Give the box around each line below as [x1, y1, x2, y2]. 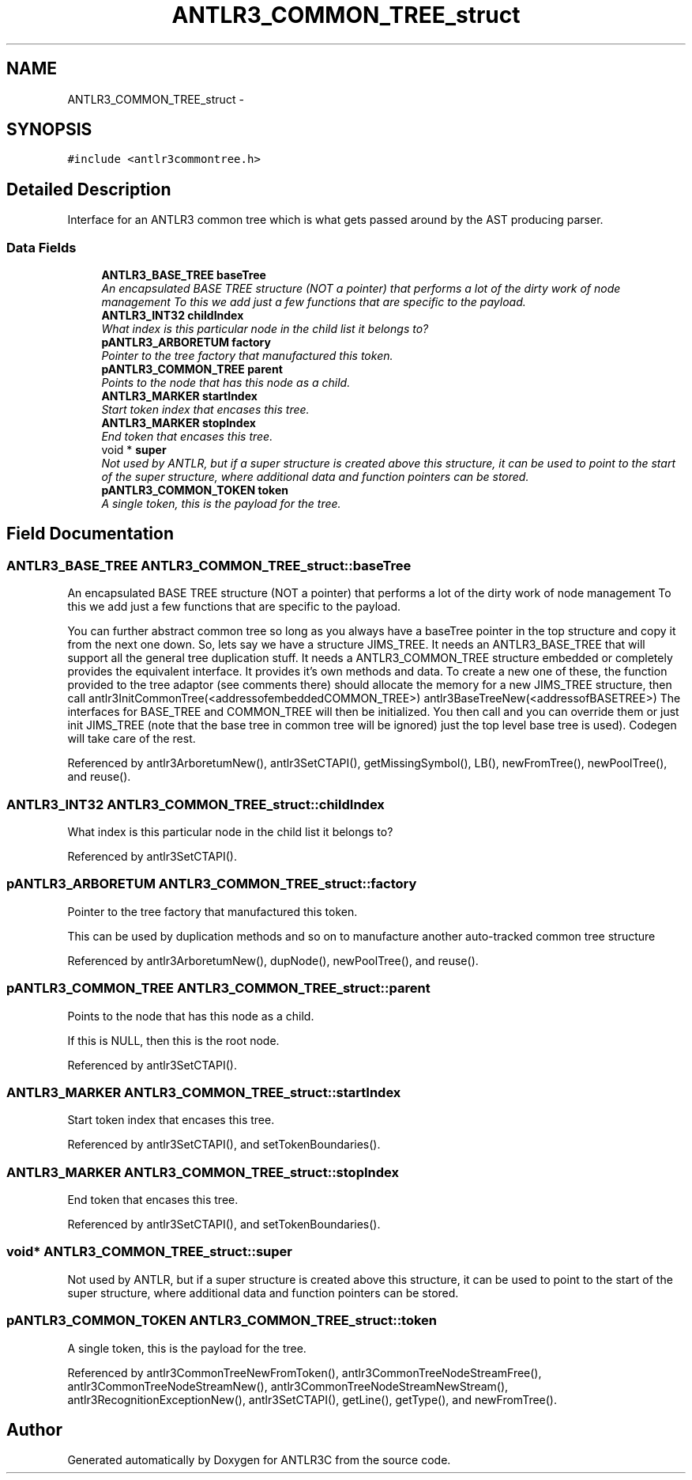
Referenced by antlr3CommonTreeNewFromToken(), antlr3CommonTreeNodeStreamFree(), [67, 1365, 542, 1380]
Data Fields [6, 239, 77, 255]
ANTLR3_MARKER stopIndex [101, 416, 256, 430]
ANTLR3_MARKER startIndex [101, 389, 258, 403]
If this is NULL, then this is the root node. [67, 1033, 280, 1047]
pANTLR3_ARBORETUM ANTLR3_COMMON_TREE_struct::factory [6, 876, 417, 892]
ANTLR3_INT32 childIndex [101, 308, 244, 323]
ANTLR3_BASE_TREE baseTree [101, 268, 266, 282]
